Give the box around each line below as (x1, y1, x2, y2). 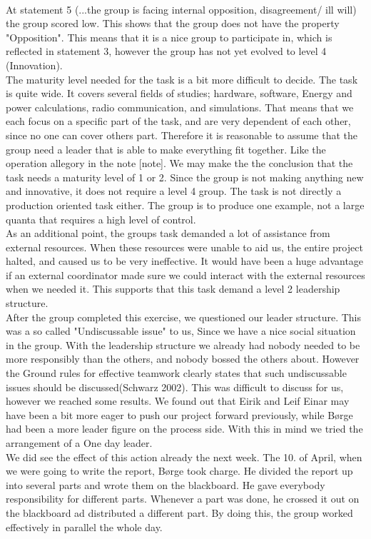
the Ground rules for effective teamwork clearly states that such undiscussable (6, 366, 347, 381)
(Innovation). (6, 57, 63, 72)
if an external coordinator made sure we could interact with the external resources (6, 267, 365, 282)
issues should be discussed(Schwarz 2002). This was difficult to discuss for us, (6, 379, 344, 394)
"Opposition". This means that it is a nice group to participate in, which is (6, 29, 332, 44)
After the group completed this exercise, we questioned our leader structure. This (6, 309, 362, 324)
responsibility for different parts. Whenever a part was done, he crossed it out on (6, 491, 360, 506)
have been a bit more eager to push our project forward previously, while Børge (6, 407, 353, 422)
